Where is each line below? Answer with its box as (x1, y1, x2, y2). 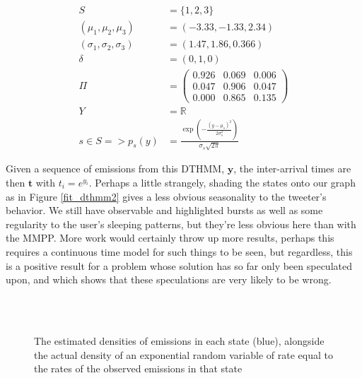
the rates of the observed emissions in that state (34, 361, 243, 376)
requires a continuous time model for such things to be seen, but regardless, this (6, 244, 353, 259)
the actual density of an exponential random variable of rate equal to (34, 347, 333, 362)
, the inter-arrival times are (233, 161, 351, 176)
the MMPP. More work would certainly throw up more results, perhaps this (6, 230, 334, 245)
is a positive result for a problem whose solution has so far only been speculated (6, 258, 352, 273)
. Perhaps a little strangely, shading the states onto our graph (88, 175, 356, 189)
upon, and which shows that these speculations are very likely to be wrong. (6, 272, 332, 287)
